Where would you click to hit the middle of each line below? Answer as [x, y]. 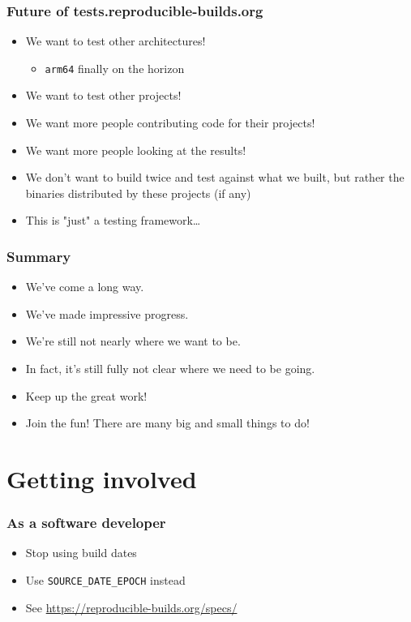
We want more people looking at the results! [136, 150]
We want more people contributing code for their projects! [170, 123]
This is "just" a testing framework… [113, 220]
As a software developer [86, 523]
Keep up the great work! [86, 395]
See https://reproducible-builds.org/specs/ [131, 607]
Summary [39, 256]
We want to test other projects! [103, 95]
